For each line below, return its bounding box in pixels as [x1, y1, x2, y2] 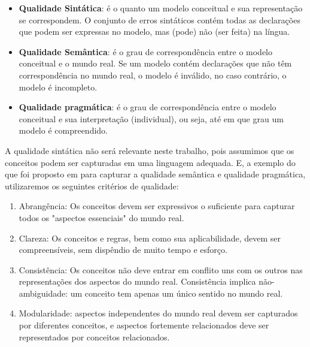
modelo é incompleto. [19, 80, 98, 93]
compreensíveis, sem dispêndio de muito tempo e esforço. [19, 243, 227, 256]
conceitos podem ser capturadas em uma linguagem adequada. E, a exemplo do [5, 156, 296, 168]
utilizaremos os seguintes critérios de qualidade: [5, 179, 179, 192]
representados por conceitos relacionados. [19, 330, 170, 343]
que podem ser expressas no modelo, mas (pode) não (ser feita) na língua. [19, 25, 290, 38]
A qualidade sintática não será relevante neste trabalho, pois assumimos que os [5, 144, 294, 156]
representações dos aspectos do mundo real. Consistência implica [19, 275, 256, 288]
